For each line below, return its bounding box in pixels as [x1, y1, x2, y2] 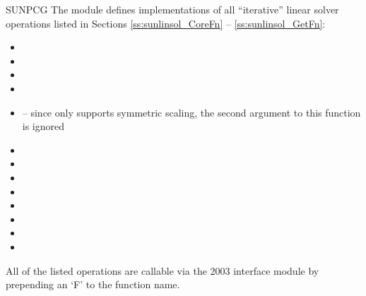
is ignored [22, 119, 65, 134]
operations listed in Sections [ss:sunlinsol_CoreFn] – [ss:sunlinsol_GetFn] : [6, 16, 326, 30]
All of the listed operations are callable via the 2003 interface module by [6, 263, 319, 278]
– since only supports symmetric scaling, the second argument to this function [22, 105, 361, 119]
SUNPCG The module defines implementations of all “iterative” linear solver [6, 2, 339, 16]
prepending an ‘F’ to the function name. [6, 277, 180, 292]
